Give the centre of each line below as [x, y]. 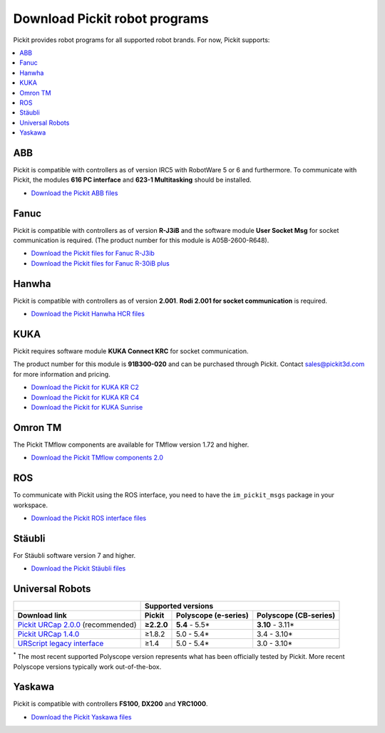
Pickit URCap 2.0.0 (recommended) [77, 625]
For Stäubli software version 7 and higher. [75, 555]
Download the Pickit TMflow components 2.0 [97, 458]
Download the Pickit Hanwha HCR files [88, 314]
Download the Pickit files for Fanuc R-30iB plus [101, 263]
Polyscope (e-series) [212, 615]
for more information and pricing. [62, 374]
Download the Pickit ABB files [75, 193]
